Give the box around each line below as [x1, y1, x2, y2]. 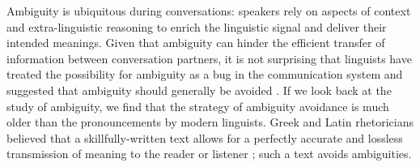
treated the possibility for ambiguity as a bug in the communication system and [6, 66, 403, 83]
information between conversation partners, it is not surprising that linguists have [6, 49, 412, 66]
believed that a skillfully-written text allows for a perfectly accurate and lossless [6, 129, 403, 146]
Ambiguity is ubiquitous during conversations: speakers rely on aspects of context [6, 2, 411, 19]
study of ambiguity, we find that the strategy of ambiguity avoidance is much [6, 97, 389, 114]
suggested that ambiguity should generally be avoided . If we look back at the [6, 81, 392, 98]
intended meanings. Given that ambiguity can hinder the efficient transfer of [6, 34, 385, 51]
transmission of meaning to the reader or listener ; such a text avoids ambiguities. [6, 145, 412, 162]
